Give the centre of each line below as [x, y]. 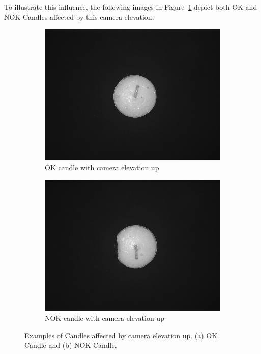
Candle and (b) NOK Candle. [71, 345]
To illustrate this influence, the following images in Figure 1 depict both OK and [131, 7]
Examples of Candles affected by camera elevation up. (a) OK [121, 335]
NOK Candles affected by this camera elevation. [79, 17]
